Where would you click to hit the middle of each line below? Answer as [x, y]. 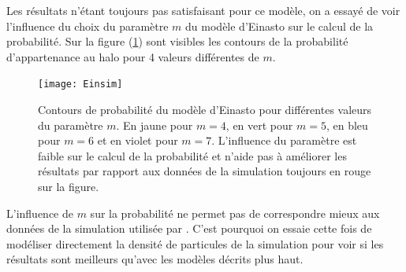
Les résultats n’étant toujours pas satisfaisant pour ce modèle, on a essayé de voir [203, 10]
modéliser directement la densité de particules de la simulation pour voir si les [195, 243]
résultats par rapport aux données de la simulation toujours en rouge [205, 171]
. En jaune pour [155, 125]
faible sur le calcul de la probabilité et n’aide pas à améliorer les [192, 155]
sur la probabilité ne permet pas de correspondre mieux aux [235, 213]
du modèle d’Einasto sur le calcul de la [279, 26]
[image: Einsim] [80, 85]
